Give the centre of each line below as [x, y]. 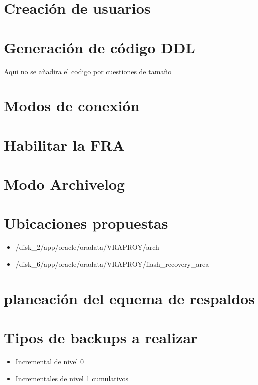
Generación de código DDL [100, 47]
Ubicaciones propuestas [86, 223]
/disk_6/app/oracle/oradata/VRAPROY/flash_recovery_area [112, 263]
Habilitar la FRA [64, 145]
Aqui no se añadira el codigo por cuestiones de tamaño [88, 71]
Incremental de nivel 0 [50, 361]
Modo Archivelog [65, 184]
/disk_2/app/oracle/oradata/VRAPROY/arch [87, 247]
